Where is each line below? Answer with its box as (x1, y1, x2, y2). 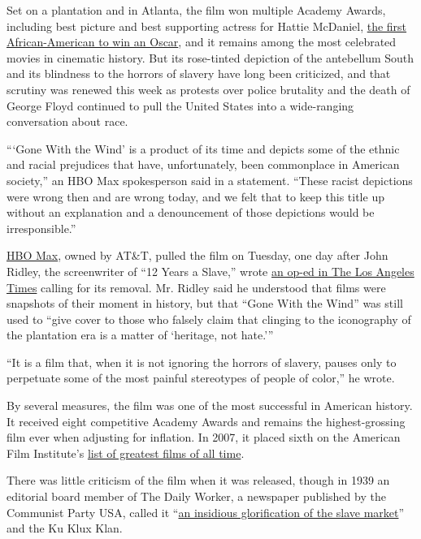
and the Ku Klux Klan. (7, 520, 123, 537)
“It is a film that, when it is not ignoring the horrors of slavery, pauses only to (7, 353, 397, 370)
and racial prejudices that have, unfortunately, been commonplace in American (7, 156, 400, 173)
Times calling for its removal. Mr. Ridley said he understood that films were (7, 278, 386, 295)
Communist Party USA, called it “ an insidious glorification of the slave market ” (7, 503, 405, 520)
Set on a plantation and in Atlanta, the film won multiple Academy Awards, (7, 2, 386, 18)
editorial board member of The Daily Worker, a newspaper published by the (7, 488, 386, 505)
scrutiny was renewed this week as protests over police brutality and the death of (7, 80, 410, 97)
